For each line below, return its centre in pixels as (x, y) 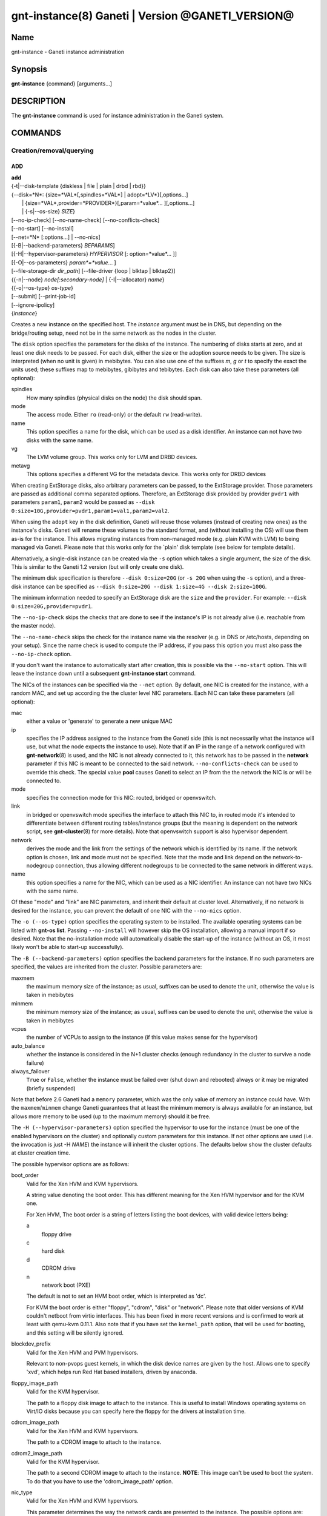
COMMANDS (36, 132)
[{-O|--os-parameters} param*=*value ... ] (64, 262)
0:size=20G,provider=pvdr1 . (52, 606)
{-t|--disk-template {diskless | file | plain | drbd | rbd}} (79, 186)
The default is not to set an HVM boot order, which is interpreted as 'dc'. (116, 1296)
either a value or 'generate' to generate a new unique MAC (99, 721)
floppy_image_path (35, 1383)
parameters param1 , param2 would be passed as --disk (83, 502)
